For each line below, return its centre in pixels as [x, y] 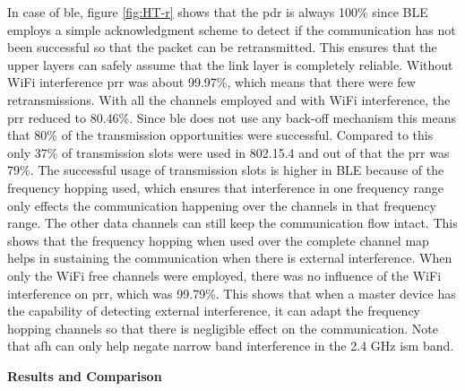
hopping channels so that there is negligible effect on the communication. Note [223, 328]
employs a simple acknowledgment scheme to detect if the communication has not [232, 29]
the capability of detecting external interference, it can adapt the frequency [214, 311]
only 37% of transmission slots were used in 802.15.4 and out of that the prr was [228, 152]
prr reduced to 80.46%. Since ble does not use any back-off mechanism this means [232, 117]
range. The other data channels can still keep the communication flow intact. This [232, 223]
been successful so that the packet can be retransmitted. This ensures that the [222, 47]
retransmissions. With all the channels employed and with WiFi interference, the [229, 99]
